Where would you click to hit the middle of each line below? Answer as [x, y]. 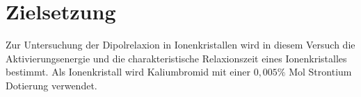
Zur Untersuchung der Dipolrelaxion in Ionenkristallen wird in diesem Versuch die [180, 45]
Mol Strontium [320, 72]
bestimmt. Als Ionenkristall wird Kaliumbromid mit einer [128, 72]
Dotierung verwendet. [51, 85]
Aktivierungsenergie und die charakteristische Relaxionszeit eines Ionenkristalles [176, 58]
